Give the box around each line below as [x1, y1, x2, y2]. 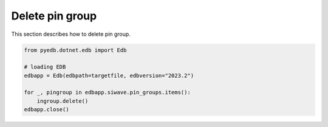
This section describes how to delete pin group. [11, 30, 131, 38]
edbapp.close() [24, 106, 69, 113]
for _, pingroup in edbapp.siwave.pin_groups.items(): [24, 89, 191, 96]
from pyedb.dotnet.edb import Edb [24, 46, 127, 53]
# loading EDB [24, 64, 66, 70]
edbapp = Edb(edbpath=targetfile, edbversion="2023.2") [24, 72, 194, 79]
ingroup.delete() [36, 97, 89, 105]
